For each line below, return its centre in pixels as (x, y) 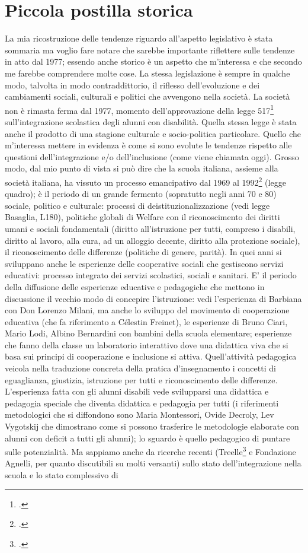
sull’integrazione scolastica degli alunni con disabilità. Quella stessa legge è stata (151, 121)
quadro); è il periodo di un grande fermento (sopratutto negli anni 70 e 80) (141, 194)
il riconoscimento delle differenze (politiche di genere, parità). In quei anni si (143, 252)
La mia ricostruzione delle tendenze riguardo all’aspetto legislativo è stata (139, 38)
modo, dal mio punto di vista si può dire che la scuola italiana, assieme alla (142, 168)
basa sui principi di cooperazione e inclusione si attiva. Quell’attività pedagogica (151, 356)
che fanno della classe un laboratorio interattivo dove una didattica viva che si (147, 344)
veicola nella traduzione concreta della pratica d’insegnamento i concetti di (140, 368)
